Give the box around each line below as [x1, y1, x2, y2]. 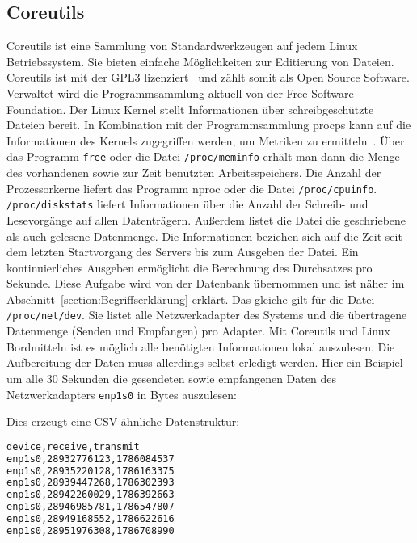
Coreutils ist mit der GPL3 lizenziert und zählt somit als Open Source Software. [6, 69, 410, 86]
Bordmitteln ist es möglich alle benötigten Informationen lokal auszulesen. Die [6, 338, 395, 355]
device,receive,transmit [6, 440, 140, 452]
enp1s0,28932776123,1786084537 [6, 452, 175, 465]
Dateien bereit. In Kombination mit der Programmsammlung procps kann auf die [6, 116, 411, 133]
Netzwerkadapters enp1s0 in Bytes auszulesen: [6, 385, 238, 402]
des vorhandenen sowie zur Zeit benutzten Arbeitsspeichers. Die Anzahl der [6, 164, 381, 181]
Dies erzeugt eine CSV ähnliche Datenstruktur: [6, 413, 240, 430]
